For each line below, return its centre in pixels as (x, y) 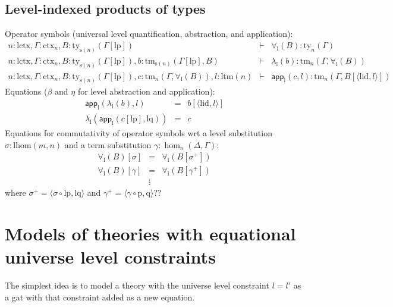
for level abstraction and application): (146, 91)
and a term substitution (108, 144)
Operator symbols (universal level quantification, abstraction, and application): (149, 34)
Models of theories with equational (150, 233)
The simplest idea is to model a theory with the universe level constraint (137, 285)
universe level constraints (110, 257)
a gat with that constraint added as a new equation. (100, 297)
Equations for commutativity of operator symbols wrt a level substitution (139, 132)
